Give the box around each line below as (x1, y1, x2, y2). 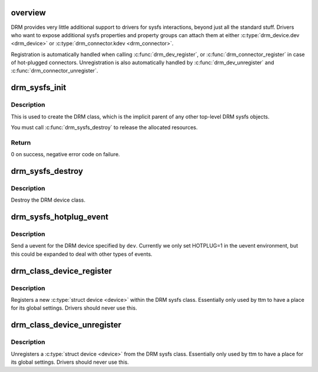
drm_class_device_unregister (11, 320, 122, 330)
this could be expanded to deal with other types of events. (11, 251, 153, 258)
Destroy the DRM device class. (11, 196, 85, 203)
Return (11, 139, 31, 147)
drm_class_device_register (11, 266, 112, 276)
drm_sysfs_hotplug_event (11, 212, 109, 222)
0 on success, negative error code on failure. (11, 151, 120, 158)
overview (11, 8, 47, 18)
